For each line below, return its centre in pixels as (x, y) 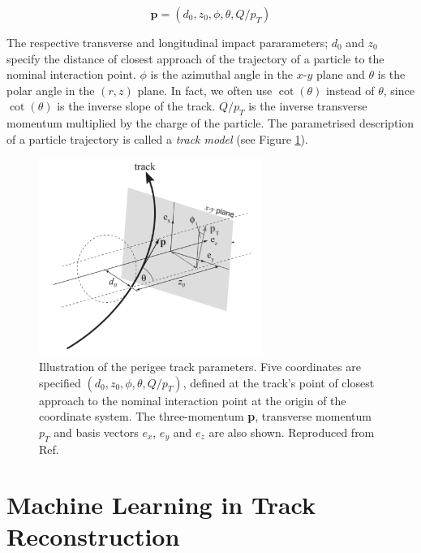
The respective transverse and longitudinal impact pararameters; (168, 42)
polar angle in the (51, 90)
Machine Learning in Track (161, 505)
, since (399, 90)
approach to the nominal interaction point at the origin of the (193, 400)
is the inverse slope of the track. (136, 106)
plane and (340, 74)
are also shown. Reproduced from (292, 432)
